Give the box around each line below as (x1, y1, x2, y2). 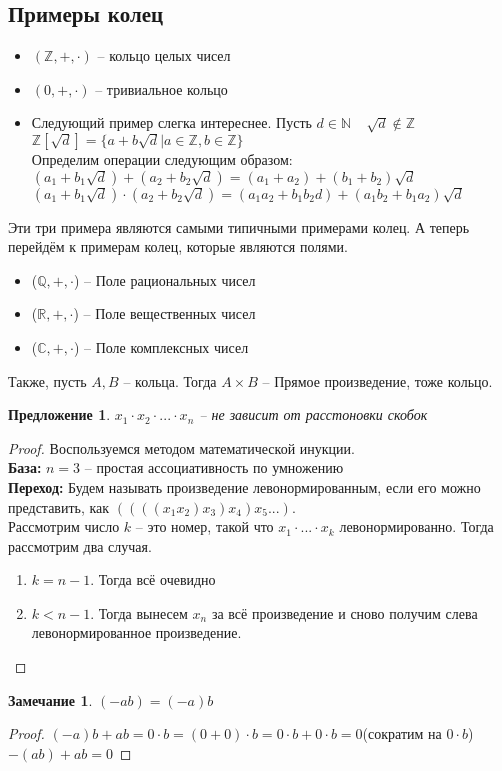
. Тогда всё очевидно (90, 569, 216, 590)
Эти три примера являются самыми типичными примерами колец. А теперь (8, 216, 470, 237)
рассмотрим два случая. (8, 535, 152, 556)
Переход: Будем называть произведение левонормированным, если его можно (8, 476, 481, 497)
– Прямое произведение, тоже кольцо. (262, 370, 493, 391)
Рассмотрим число (8, 516, 120, 537)
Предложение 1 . (8, 404, 111, 425)
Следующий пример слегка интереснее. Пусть (31, 112, 312, 133)
